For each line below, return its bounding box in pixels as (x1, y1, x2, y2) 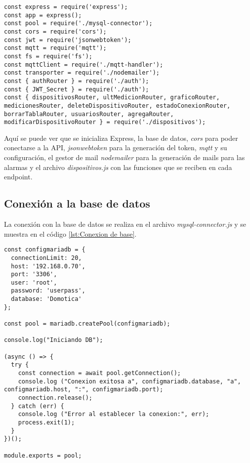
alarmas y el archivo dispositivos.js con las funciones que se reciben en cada (4, 162, 232, 172)
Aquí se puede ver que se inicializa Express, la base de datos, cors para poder (4, 132, 238, 143)
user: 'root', (11, 279, 57, 286)
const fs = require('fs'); (4, 52, 92, 60)
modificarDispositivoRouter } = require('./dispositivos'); (4, 119, 206, 126)
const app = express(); (4, 11, 82, 19)
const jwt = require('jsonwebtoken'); (4, 36, 131, 43)
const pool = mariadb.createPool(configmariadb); (4, 320, 170, 328)
